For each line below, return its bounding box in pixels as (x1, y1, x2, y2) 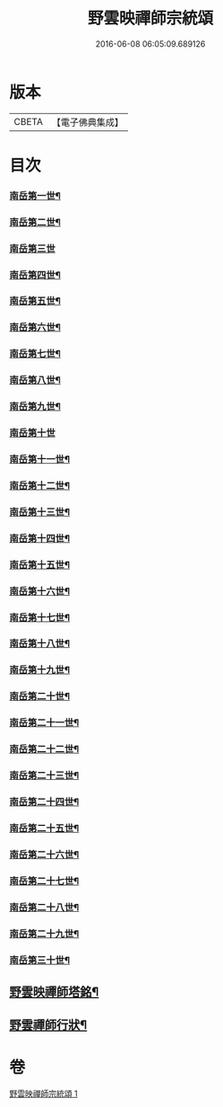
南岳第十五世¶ (9, 558, 70, 571)
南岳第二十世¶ (9, 690, 70, 703)
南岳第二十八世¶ (9, 900, 80, 913)
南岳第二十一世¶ (9, 716, 80, 729)
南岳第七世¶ (9, 348, 61, 360)
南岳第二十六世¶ (9, 848, 80, 861)
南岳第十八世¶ (9, 637, 70, 650)
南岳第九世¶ (9, 401, 61, 413)
